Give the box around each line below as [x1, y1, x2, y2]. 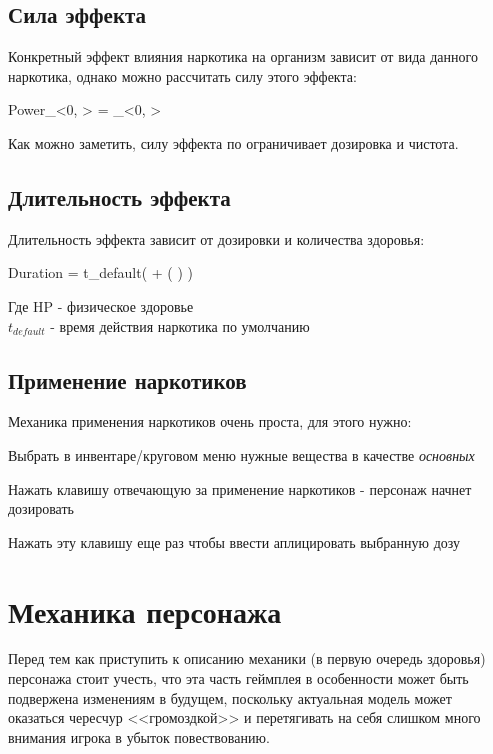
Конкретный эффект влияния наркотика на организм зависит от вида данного [8, 46, 478, 67]
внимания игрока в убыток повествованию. [8, 726, 270, 747]
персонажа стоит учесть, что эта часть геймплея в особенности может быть [8, 668, 469, 689]
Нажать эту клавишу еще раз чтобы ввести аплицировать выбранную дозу [8, 531, 461, 552]
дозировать [8, 498, 74, 519]
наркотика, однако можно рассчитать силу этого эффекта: [8, 65, 357, 86]
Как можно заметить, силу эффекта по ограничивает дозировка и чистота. [8, 132, 459, 153]
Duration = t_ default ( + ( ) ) [8, 262, 193, 283]
